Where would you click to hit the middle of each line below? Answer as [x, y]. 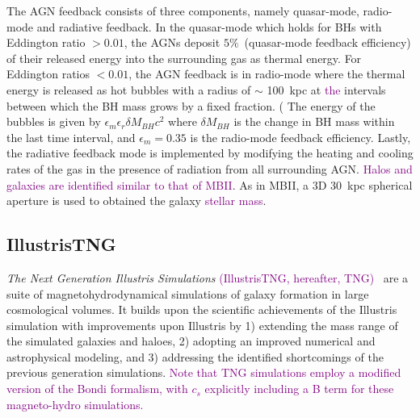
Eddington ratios [48, 74]
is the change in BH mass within [314, 121]
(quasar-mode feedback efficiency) [328, 42]
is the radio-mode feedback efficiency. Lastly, [300, 137]
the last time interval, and [71, 137]
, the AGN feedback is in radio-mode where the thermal [267, 74]
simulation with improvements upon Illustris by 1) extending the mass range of [202, 325]
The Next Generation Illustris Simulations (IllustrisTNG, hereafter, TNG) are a [208, 277]
